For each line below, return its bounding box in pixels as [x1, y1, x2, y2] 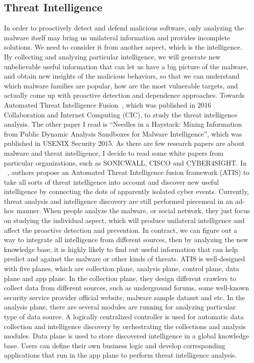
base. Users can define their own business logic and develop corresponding [4, 340, 226, 350]
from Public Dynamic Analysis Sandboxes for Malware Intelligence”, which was [4, 128, 242, 139]
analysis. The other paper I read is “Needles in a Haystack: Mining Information [4, 119, 242, 129]
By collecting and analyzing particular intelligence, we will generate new [4, 51, 221, 61]
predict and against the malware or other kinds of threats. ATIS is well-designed [4, 253, 245, 264]
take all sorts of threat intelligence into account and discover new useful [4, 176, 219, 187]
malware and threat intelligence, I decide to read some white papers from [4, 147, 224, 158]
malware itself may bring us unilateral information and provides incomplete [4, 32, 231, 42]
